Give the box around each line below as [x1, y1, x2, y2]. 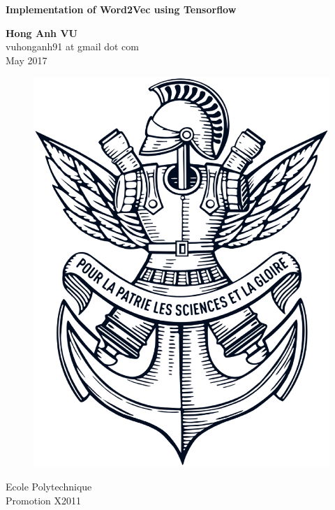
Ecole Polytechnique [6, 479, 92, 494]
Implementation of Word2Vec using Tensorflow [6, 2, 237, 16]
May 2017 [6, 52, 47, 67]
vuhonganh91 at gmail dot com [6, 39, 139, 54]
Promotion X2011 [6, 493, 81, 507]
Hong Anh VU [6, 25, 77, 40]
